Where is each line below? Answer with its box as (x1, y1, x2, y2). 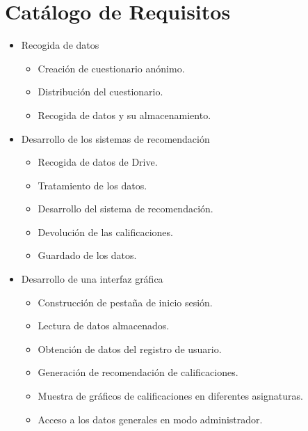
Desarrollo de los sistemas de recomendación (21, 131, 210, 146)
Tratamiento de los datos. (38, 178, 147, 192)
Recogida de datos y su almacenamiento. (38, 107, 211, 122)
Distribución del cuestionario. (38, 84, 163, 99)
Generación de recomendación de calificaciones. (38, 365, 238, 379)
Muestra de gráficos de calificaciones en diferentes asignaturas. (38, 389, 303, 403)
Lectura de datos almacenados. (38, 318, 170, 333)
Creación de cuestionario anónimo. (38, 61, 185, 75)
